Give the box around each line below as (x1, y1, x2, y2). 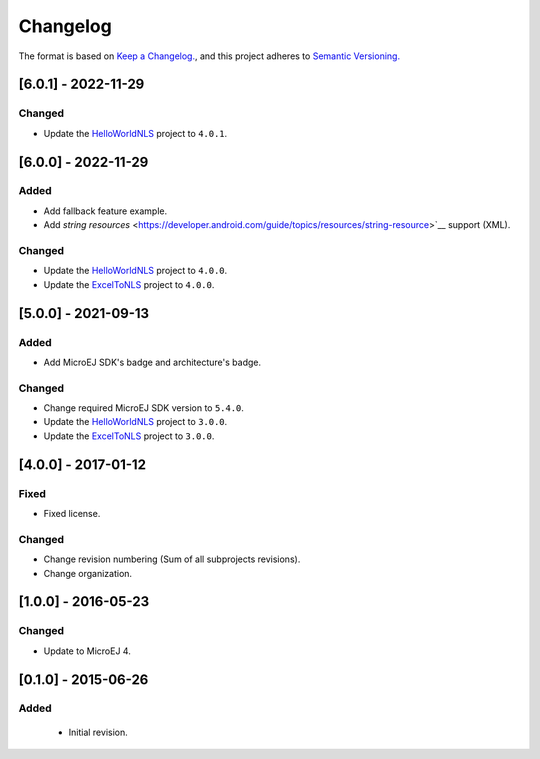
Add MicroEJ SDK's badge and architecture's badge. (43, 356, 262, 368)
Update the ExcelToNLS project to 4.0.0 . (43, 278, 215, 290)
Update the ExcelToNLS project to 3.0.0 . (43, 430, 215, 442)
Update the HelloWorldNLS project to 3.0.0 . (43, 416, 228, 428)
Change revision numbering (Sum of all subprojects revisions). (43, 553, 301, 565)
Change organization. (43, 567, 133, 579)
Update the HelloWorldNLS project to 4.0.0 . (43, 265, 228, 277)
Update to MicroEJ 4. (43, 645, 132, 657)
